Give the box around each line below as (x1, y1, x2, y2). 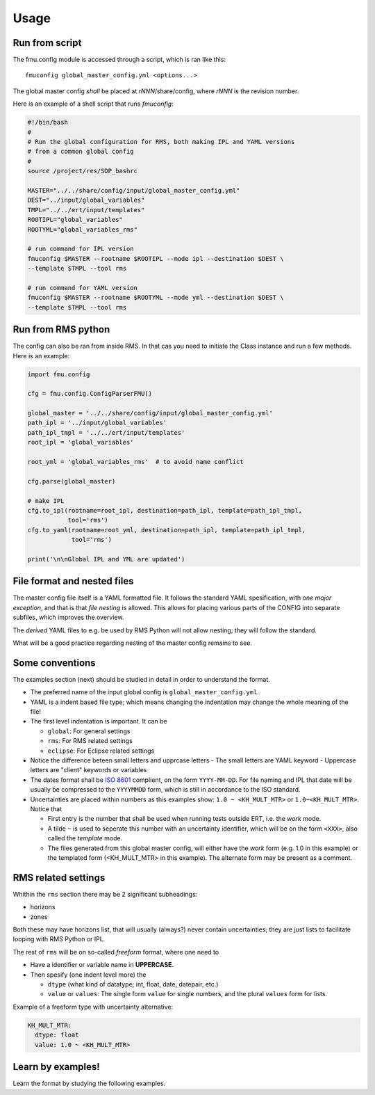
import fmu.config (27, 370, 90, 378)
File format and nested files (12, 575, 134, 587)
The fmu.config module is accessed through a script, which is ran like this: (12, 56, 226, 64)
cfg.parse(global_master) (27, 477, 116, 485)
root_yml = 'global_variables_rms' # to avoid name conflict (27, 458, 244, 466)
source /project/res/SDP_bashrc (27, 167, 138, 175)
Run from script (12, 37, 82, 49)
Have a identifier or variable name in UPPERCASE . (30, 961, 174, 969)
